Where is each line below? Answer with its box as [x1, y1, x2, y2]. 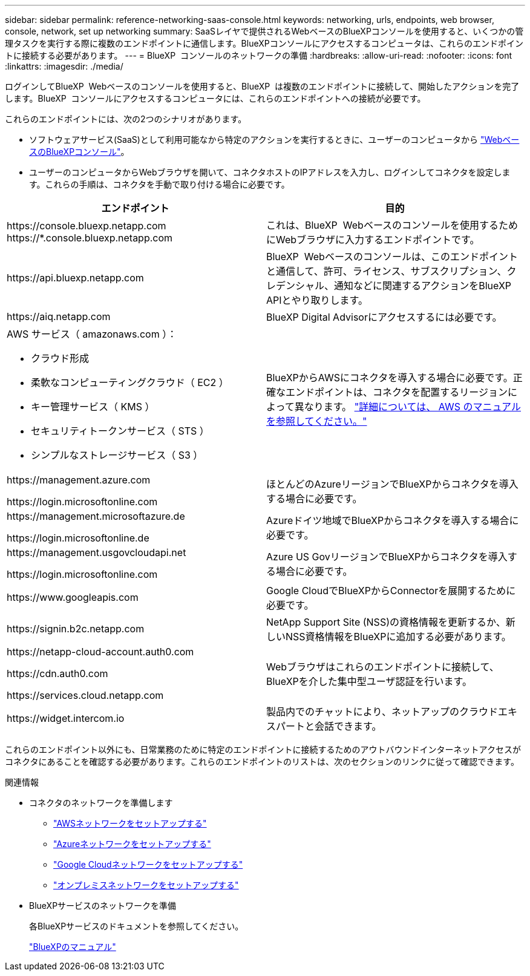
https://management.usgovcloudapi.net [7, 546, 186, 558]
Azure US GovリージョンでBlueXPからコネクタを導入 [266, 551, 508, 563]
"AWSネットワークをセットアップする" [53, 818, 207, 828]
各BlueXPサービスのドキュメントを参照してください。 [29, 921, 244, 931]
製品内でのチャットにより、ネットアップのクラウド [266, 706, 498, 718]
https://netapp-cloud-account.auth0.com [7, 646, 194, 658]
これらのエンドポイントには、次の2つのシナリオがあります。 [5, 114, 247, 124]
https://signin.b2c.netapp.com [7, 623, 145, 635]
